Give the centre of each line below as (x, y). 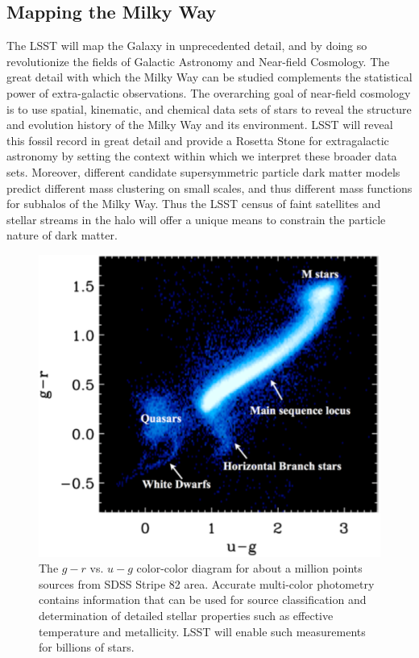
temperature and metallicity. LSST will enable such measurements (202, 631)
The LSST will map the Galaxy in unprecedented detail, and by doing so (187, 46)
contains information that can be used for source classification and (203, 600)
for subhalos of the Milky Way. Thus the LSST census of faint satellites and (194, 204)
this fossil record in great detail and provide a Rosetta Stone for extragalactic (198, 140)
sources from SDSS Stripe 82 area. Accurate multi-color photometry (207, 583)
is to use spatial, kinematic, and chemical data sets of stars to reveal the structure (209, 108)
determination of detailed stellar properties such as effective (186, 616)
